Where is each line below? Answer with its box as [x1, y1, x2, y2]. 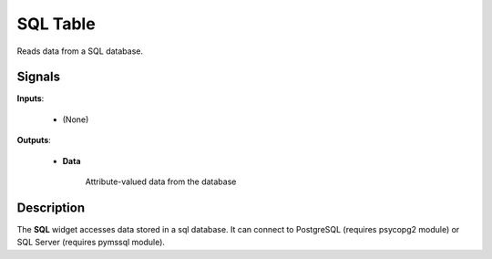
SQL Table [16, 14, 96, 34]
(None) [62, 114, 89, 125]
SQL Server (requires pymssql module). [16, 237, 166, 248]
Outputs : [16, 135, 52, 146]
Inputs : [16, 93, 45, 104]
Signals [16, 69, 61, 85]
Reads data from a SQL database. [16, 46, 143, 57]
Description [16, 200, 86, 215]
